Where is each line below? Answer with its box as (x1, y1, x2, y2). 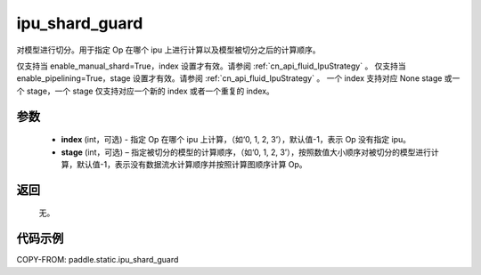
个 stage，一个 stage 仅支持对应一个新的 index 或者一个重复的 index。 (16, 85, 275, 96)
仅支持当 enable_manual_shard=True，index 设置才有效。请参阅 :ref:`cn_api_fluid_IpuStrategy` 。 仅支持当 (16, 61, 407, 71)
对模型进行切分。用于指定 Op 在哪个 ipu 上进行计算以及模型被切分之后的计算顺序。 (16, 44, 321, 55)
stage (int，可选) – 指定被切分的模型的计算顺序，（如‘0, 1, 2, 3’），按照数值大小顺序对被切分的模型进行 (61, 147, 432, 158)
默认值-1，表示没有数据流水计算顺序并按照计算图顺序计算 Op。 (76, 158, 307, 169)
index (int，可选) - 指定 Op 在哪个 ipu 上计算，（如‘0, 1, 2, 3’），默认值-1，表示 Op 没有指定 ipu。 (61, 134, 412, 145)
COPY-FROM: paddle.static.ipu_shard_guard (16, 255, 179, 265)
